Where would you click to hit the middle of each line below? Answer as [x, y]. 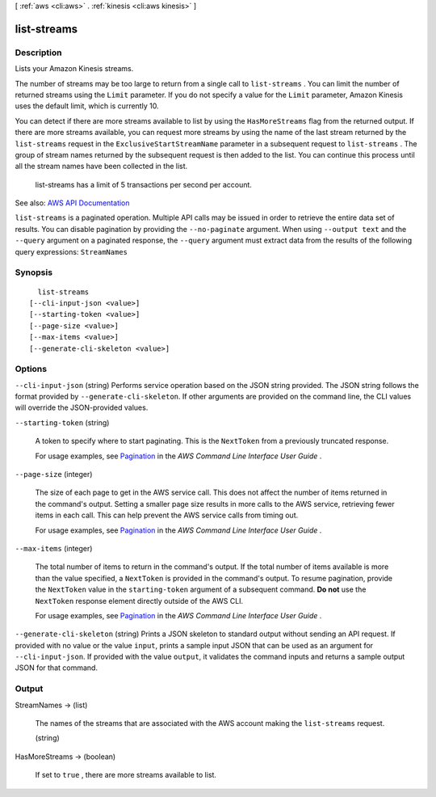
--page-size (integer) [54, 474]
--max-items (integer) [54, 548]
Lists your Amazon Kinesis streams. [74, 69]
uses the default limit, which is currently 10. [87, 106]
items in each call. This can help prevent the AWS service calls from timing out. [167, 515]
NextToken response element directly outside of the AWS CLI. [139, 601]
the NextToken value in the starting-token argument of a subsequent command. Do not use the [201, 589]
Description [38, 53]
